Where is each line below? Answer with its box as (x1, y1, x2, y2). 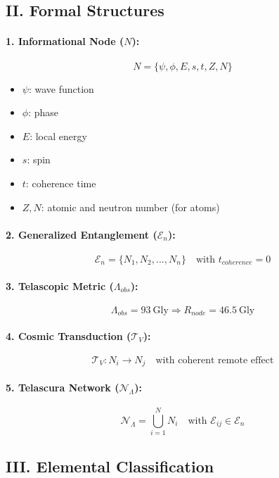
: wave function (28, 81, 94, 96)
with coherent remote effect (155, 355, 274, 365)
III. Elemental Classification (6, 455, 214, 477)
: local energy (30, 128, 87, 143)
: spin (27, 152, 51, 167)
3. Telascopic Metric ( (6, 278, 114, 293)
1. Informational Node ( (6, 34, 124, 49)
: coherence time (25, 175, 96, 190)
